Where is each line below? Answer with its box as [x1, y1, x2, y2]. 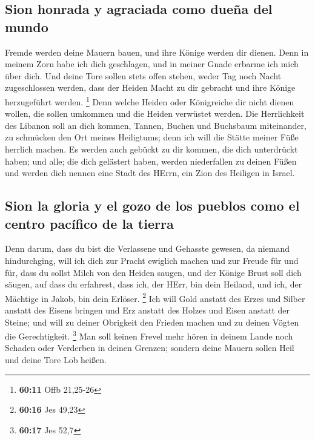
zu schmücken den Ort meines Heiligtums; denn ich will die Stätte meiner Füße [5, 131, 299, 143]
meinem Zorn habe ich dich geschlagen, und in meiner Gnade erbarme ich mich [5, 57, 299, 70]
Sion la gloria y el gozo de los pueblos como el [5, 196, 300, 215]
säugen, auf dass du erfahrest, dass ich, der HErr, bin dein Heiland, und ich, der [5, 278, 302, 291]
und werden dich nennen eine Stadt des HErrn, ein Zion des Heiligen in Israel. [5, 166, 295, 179]
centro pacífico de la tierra [5, 214, 174, 232]
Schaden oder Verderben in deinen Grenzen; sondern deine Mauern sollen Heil [5, 341, 294, 354]
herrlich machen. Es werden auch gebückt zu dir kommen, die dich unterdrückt [5, 143, 298, 155]
